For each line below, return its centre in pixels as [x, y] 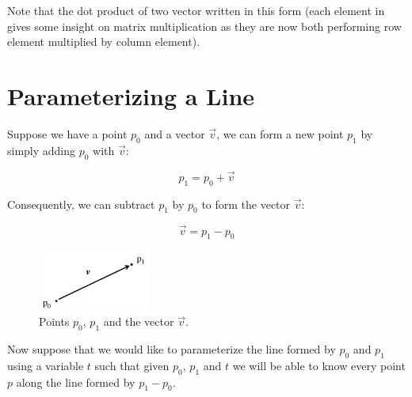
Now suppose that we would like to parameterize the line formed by [172, 348]
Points [54, 321]
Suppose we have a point [67, 133]
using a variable [46, 365]
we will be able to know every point [319, 365]
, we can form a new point [280, 133]
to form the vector [246, 204]
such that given [132, 365]
